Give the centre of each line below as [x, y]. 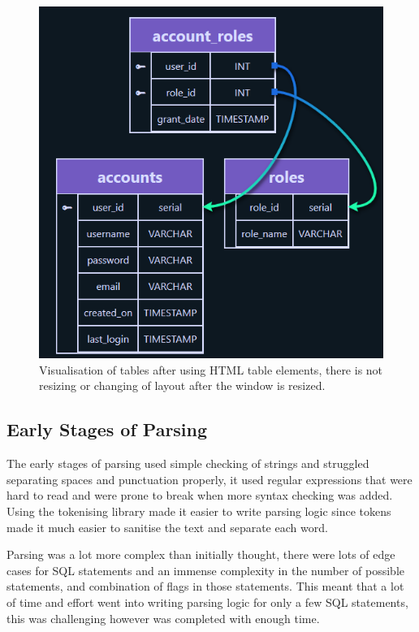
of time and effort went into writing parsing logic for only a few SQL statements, [207, 602]
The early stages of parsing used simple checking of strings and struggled [188, 463]
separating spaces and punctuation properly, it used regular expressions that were [209, 479]
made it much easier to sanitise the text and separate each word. [167, 527]
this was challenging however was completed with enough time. [163, 618]
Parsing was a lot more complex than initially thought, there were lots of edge [201, 554]
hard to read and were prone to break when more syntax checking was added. [200, 495]
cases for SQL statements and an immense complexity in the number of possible [205, 570]
